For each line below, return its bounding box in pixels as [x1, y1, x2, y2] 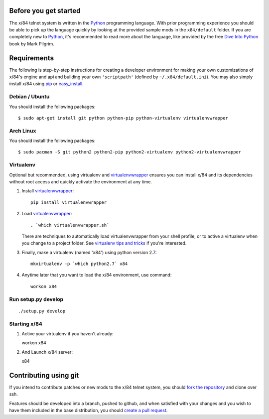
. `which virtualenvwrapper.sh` [30, 222, 110, 228]
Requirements [9, 54, 54, 62]
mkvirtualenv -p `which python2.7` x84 [30, 261, 128, 267]
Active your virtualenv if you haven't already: [21, 330, 114, 336]
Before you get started [9, 6, 81, 15]
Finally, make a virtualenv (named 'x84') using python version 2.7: [21, 249, 157, 255]
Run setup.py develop [9, 295, 64, 302]
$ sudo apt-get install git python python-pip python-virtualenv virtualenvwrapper [18, 115, 229, 121]
